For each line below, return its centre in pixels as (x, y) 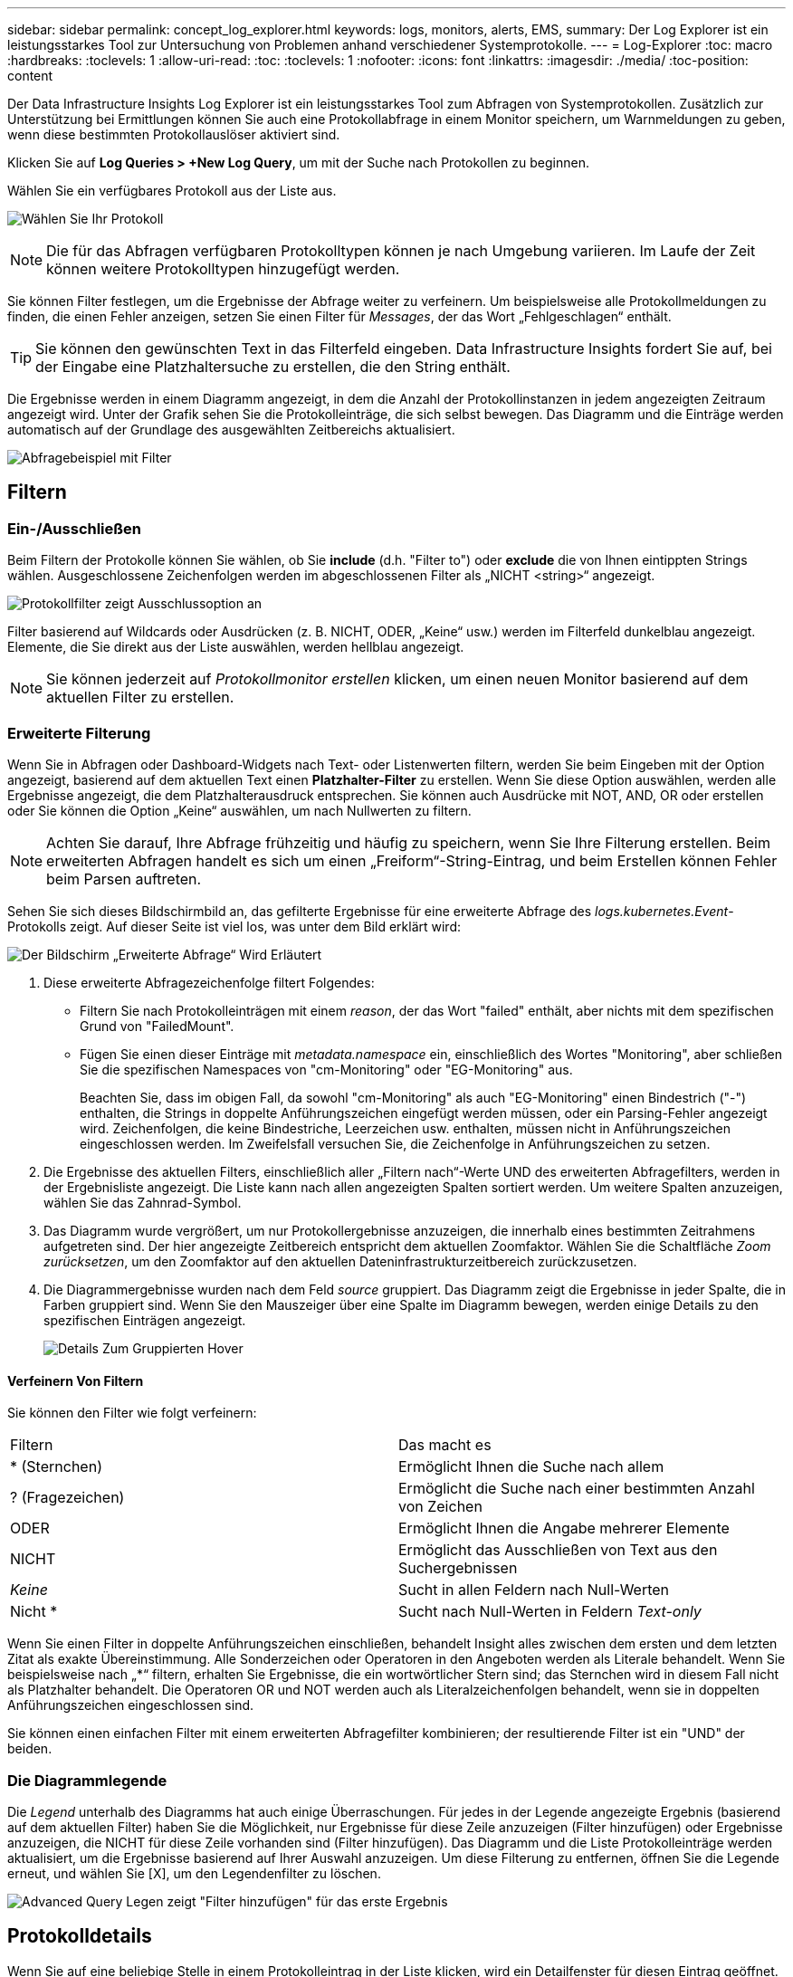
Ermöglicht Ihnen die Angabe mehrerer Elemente (564, 1528)
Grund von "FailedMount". (157, 1026)
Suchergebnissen (458, 1568)
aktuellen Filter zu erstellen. (140, 697)
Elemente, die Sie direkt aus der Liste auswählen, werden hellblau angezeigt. (236, 647)
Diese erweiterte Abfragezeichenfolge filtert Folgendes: (209, 982)
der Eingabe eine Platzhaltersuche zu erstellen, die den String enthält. (273, 367)
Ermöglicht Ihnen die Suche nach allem (531, 1467)
